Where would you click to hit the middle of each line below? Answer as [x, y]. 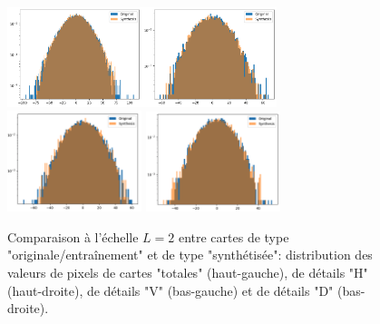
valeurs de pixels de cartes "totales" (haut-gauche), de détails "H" [188, 273]
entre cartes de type [234, 236]
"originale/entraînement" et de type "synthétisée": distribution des [190, 255]
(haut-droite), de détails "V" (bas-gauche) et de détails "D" [171, 290]
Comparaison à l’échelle [73, 236]
